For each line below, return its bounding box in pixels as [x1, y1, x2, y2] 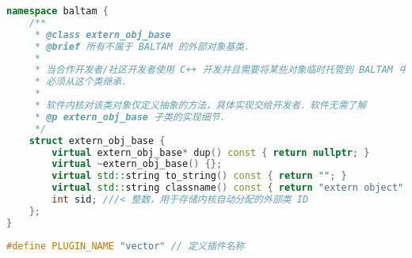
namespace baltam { [6, 6, 109, 17]
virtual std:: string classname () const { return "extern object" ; [51, 182, 410, 194]
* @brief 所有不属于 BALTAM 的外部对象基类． [34, 40, 254, 52]
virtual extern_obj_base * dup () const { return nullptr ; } [51, 146, 370, 158]
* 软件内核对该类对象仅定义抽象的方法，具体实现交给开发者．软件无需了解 [34, 100, 367, 111]
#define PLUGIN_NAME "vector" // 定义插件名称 [6, 240, 245, 252]
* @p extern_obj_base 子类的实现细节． [34, 111, 230, 123]
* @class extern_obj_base [34, 28, 171, 40]
